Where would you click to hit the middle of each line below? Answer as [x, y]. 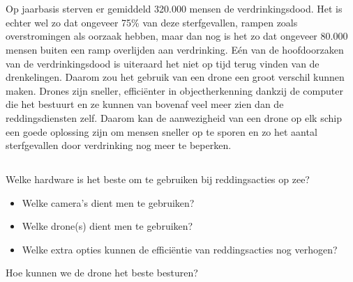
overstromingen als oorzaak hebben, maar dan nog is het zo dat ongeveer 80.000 [177, 36]
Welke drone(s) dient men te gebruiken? [107, 226]
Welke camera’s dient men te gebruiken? [108, 202]
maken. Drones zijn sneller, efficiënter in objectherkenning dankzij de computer [174, 90]
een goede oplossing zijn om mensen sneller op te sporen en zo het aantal [162, 131]
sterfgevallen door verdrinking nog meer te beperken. [119, 145]
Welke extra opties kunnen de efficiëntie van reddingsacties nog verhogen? [180, 249]
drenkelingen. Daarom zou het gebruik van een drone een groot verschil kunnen [175, 77]
